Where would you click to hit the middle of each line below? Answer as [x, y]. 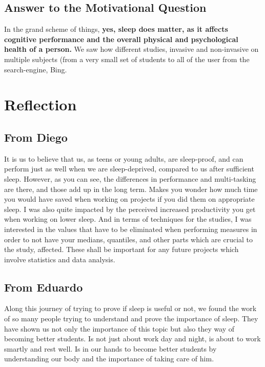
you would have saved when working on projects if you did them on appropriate [129, 199]
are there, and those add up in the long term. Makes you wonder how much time [131, 189]
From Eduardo [44, 287]
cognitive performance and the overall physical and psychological [121, 39]
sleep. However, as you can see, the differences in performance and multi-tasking [130, 178]
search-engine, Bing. [36, 69]
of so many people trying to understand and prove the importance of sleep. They [131, 318]
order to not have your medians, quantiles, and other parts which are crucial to [129, 239]
